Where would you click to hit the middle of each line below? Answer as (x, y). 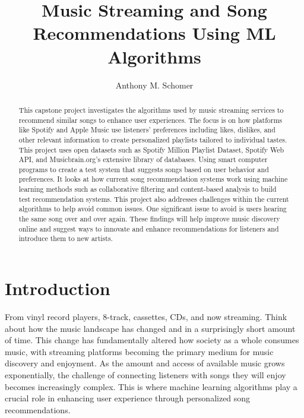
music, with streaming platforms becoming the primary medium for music (139, 351)
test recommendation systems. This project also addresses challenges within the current (154, 199)
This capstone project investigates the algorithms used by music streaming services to (151, 110)
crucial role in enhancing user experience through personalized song (128, 398)
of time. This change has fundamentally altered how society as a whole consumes (152, 340)
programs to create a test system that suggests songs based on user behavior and (144, 169)
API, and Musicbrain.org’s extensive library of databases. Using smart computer (143, 159)
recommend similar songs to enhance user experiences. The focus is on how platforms (151, 120)
